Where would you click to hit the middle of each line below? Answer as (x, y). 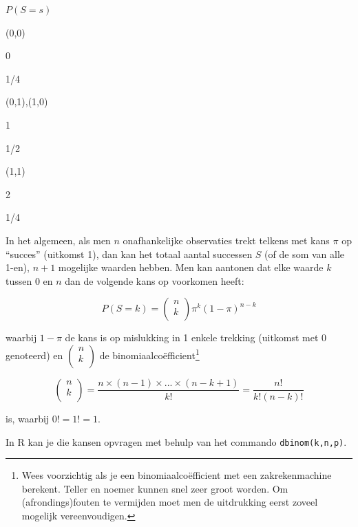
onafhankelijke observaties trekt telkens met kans (226, 240)
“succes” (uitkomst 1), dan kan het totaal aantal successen (129, 254)
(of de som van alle (305, 254)
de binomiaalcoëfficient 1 (149, 354)
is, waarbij (28, 418)
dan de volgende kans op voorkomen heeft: (155, 280)
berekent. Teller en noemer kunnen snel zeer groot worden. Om (155, 488)
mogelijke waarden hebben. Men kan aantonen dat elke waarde (191, 267)
